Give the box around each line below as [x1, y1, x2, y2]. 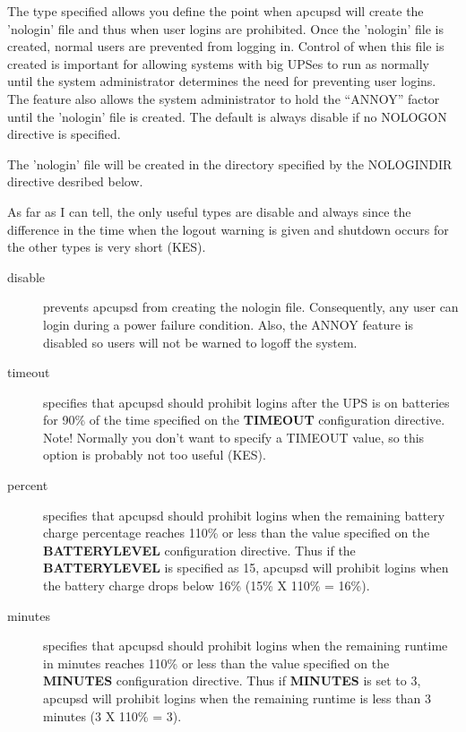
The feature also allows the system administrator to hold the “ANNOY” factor [7, 89, 440, 108]
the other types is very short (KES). [7, 237, 206, 256]
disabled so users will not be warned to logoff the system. [43, 332, 358, 351]
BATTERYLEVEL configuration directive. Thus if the [43, 540, 356, 559]
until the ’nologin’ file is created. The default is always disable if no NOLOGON [7, 107, 447, 125]
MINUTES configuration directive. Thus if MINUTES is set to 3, [43, 671, 421, 690]
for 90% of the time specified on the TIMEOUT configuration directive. [43, 410, 445, 429]
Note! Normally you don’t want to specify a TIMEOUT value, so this [43, 427, 425, 446]
